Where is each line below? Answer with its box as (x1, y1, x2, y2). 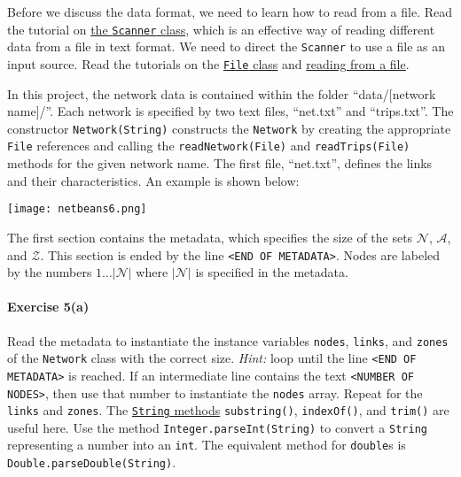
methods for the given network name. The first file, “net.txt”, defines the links (7, 154, 433, 173)
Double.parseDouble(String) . (7, 453, 176, 472)
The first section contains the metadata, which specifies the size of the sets (7, 227, 413, 246)
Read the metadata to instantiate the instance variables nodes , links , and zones (7, 331, 449, 350)
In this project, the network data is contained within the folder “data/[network (7, 84, 436, 103)
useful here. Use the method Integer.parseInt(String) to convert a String (7, 418, 427, 436)
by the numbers (7, 263, 92, 281)
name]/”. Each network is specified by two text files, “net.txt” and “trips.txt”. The (7, 102, 454, 120)
